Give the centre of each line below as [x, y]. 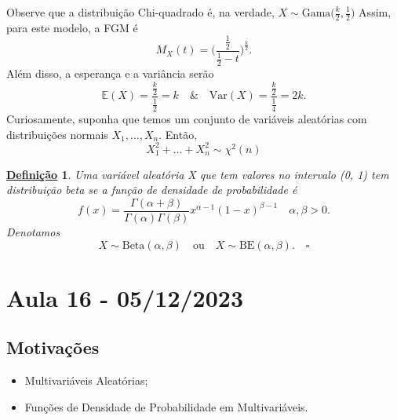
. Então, [178, 134]
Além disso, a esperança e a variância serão [110, 73]
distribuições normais [57, 134]
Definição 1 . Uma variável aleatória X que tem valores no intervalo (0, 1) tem [198, 174]
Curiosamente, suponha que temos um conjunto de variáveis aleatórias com [187, 119]
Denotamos [33, 232]
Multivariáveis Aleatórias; [86, 380]
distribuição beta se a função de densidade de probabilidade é [152, 190]
